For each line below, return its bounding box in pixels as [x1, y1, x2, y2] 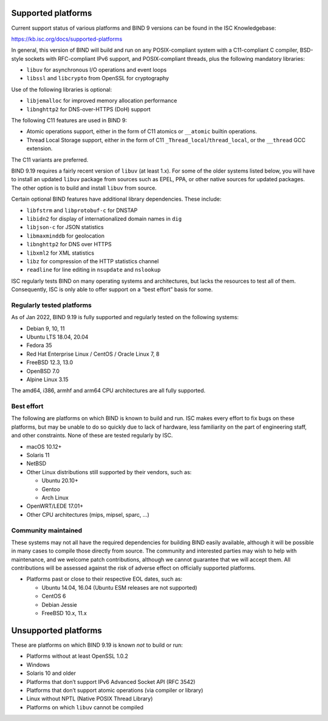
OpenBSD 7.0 [26, 367, 60, 374]
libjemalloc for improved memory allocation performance [26, 97, 177, 105]
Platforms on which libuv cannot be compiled [26, 703, 144, 711]
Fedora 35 [26, 342, 52, 349]
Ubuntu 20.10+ [41, 477, 78, 485]
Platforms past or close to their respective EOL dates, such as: [26, 575, 182, 583]
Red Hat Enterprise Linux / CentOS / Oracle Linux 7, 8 [26, 350, 160, 357]
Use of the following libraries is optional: [11, 86, 112, 93]
